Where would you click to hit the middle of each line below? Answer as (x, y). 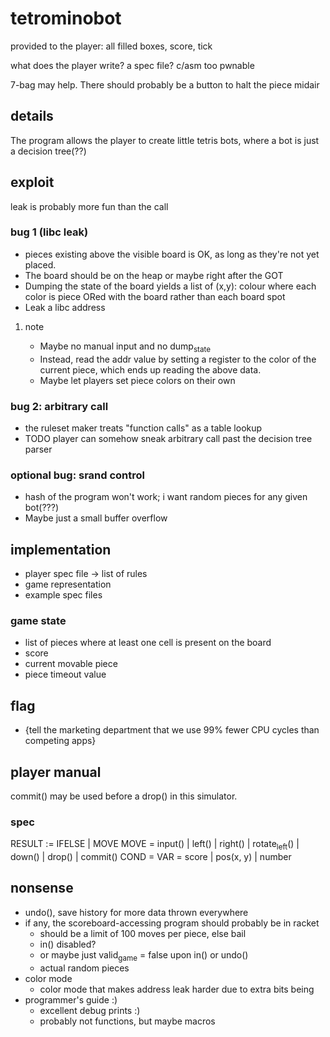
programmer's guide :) (71, 999)
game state (38, 620)
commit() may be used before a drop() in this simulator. (124, 796)
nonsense (42, 888)
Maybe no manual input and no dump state (125, 347)
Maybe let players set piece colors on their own (137, 380)
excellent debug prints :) (90, 1010)
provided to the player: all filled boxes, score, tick (111, 46)
